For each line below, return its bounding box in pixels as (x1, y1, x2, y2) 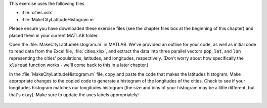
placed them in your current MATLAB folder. (9, 32, 99, 38)
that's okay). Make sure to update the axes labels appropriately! (9, 91, 139, 98)
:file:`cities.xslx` (21, 10, 54, 16)
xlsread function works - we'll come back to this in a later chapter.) (9, 62, 149, 68)
